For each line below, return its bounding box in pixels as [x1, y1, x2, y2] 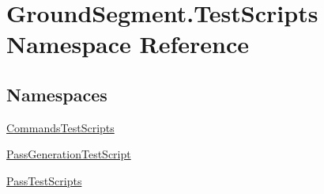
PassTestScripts [6, 172, 82, 188]
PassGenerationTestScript [6, 146, 131, 162]
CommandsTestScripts [6, 119, 115, 135]
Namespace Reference [6, 28, 249, 60]
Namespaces [6, 82, 107, 106]
